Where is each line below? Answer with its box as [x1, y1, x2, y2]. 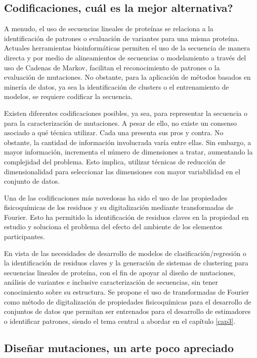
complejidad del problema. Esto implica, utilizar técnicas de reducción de [4, 156, 226, 166]
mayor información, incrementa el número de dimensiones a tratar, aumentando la [4, 147, 253, 157]
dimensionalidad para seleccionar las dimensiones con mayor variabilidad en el [4, 166, 241, 176]
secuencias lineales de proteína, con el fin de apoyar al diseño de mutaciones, [4, 267, 236, 277]
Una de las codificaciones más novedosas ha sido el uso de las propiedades [4, 192, 227, 203]
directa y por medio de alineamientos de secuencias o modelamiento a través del [4, 52, 246, 62]
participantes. [4, 231, 45, 242]
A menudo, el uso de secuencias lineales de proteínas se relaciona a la [4, 23, 214, 34]
